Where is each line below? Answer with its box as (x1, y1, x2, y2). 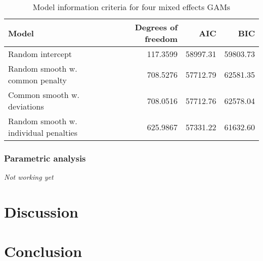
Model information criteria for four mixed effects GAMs (32, 1, 231, 13)
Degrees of (135, 21, 178, 33)
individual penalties (8, 127, 78, 138)
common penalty (8, 74, 67, 86)
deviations (8, 100, 44, 112)
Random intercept (8, 48, 72, 60)
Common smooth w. (8, 89, 79, 100)
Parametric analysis (4, 151, 86, 164)
